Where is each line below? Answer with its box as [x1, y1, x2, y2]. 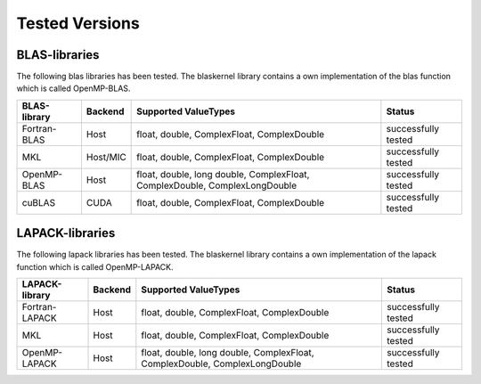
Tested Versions [16, 13, 140, 33]
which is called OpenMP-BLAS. [16, 83, 131, 94]
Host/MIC [86, 151, 126, 163]
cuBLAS [21, 196, 56, 208]
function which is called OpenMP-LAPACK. [16, 261, 174, 272]
